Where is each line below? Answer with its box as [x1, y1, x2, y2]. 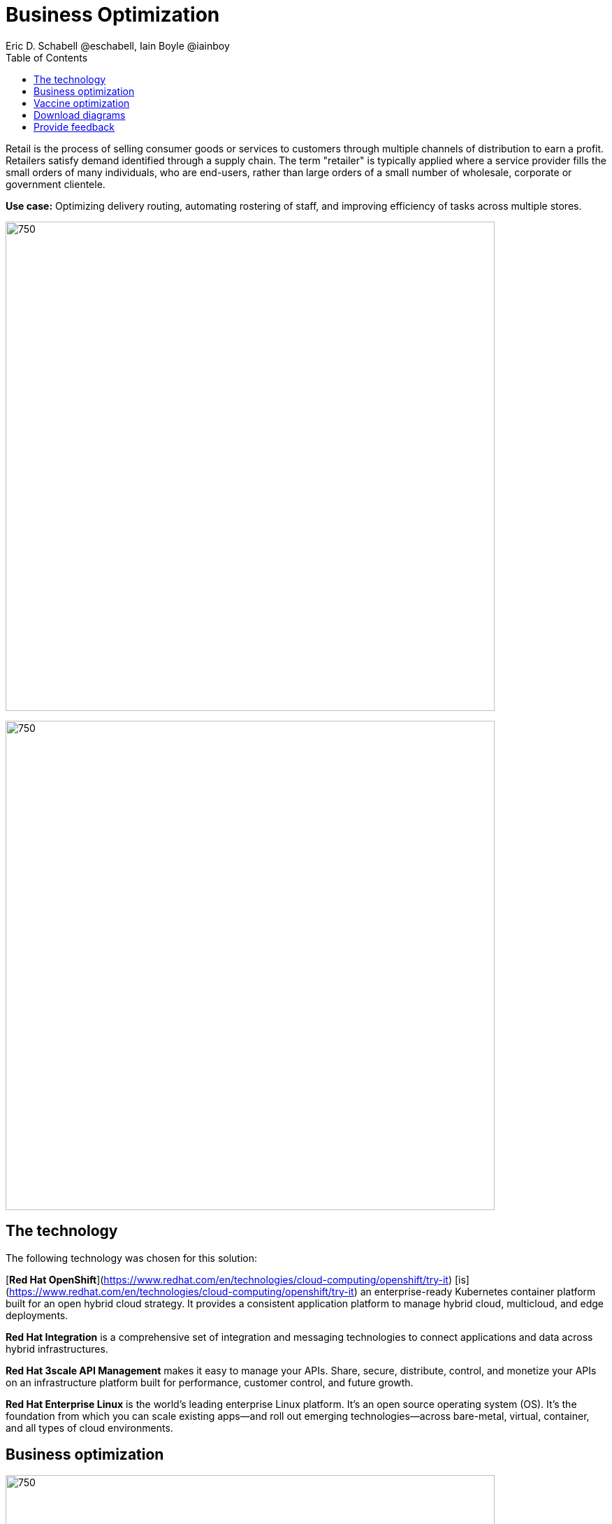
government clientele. [6, 178, 105, 190]
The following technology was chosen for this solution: [6, 1251, 258, 1264]
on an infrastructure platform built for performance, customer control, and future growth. [6, 1376, 414, 1388]
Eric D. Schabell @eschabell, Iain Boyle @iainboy [6, 39, 230, 52]
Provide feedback [34, 120, 115, 133]
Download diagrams [34, 108, 126, 121]
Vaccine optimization [34, 96, 130, 109]
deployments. [6, 1309, 68, 1321]
